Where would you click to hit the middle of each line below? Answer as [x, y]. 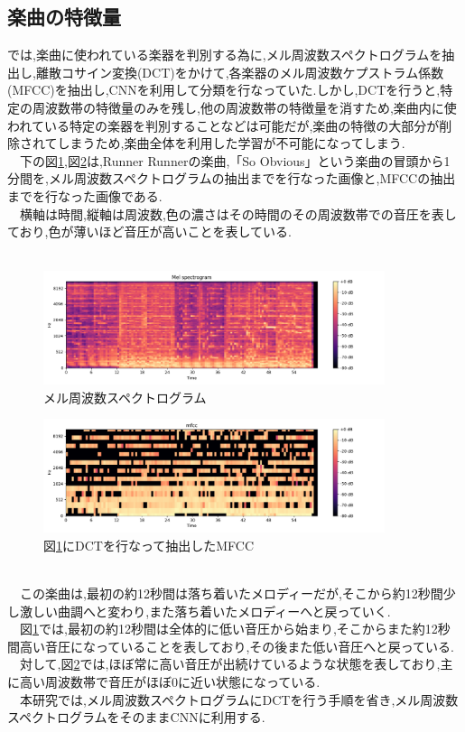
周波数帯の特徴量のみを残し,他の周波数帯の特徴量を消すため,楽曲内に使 [244, 107]
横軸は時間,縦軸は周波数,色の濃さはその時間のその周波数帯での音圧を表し [238, 213]
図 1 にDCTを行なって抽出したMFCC [149, 545]
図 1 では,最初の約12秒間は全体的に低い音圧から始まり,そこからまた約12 [228, 629]
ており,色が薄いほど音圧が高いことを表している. [149, 232]
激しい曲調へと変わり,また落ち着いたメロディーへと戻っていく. [205, 611]
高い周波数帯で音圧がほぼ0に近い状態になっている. [170, 681]
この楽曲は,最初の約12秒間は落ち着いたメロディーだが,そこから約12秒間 [231, 593]
